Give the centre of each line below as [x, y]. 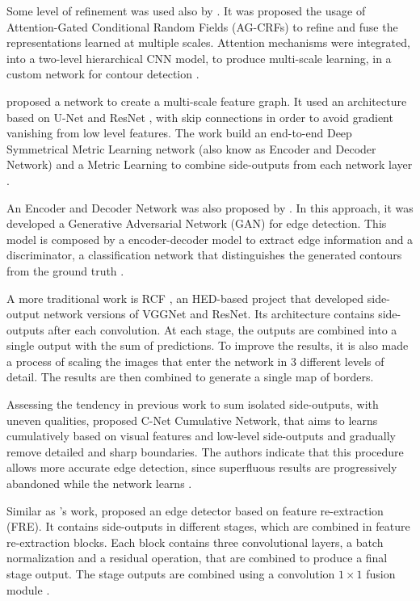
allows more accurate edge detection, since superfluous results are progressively [202, 467]
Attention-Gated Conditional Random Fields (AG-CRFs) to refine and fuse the [202, 26]
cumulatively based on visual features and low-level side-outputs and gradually [201, 436]
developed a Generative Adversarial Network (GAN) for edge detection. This [197, 223]
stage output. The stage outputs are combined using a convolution [171, 574]
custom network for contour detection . [103, 74]
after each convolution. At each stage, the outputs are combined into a [223, 329]
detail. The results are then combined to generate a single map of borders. [190, 377]
